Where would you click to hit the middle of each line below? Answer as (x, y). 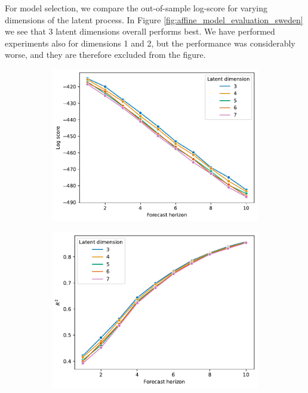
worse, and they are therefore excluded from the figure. (105, 55)
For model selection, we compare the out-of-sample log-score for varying (136, 8)
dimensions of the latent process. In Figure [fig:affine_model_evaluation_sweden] (154, 19)
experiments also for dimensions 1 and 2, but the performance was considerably (150, 43)
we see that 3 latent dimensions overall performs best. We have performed (140, 31)
